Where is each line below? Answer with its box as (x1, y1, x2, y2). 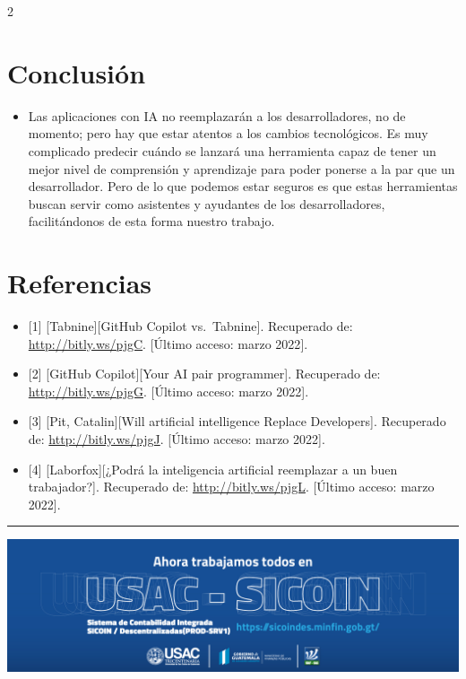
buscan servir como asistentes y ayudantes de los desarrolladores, (28, 194, 385, 213)
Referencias (7, 265, 152, 301)
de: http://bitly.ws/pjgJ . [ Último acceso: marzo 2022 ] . (28, 429, 325, 448)
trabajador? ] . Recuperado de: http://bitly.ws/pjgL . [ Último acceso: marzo (28, 477, 435, 496)
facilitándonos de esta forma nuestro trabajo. (28, 212, 275, 231)
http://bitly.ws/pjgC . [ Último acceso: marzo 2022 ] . (28, 334, 308, 353)
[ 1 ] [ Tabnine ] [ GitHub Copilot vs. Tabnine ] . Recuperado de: (28, 317, 353, 335)
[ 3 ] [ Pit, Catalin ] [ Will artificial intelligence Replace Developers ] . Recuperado (28, 412, 446, 431)
